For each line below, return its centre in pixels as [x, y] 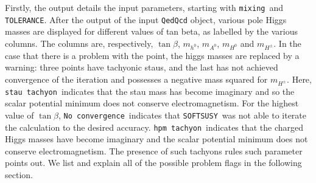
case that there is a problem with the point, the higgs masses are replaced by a [152, 55]
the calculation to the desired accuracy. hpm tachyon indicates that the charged [154, 127]
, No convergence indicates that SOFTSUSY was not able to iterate [183, 115]
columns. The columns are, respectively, [79, 43]
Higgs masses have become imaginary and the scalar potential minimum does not [156, 139]
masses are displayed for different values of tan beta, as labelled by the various [151, 31]
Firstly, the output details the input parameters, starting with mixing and [144, 7]
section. [19, 174]
